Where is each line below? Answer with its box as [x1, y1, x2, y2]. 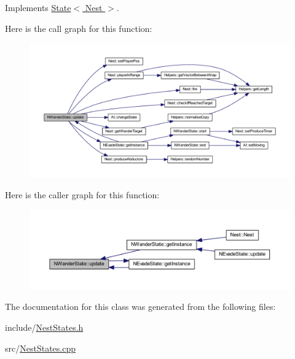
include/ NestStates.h [5, 321, 84, 334]
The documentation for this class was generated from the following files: [5, 300, 276, 313]
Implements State [5, 1, 71, 14]
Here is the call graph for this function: [5, 21, 152, 34]
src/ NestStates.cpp [5, 341, 76, 354]
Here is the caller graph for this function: [5, 188, 160, 201]
